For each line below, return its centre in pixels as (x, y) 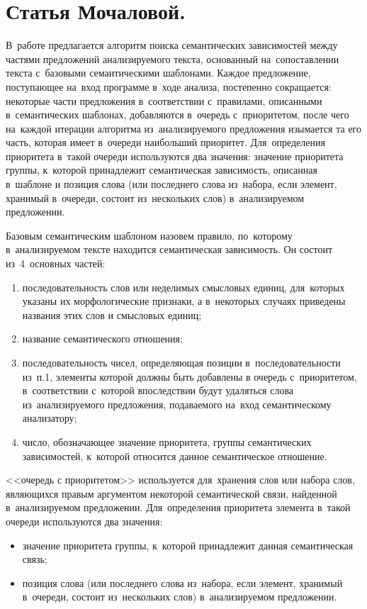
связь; (35, 559)
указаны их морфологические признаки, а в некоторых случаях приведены (184, 301)
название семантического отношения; (102, 339)
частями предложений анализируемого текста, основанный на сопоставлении (173, 58)
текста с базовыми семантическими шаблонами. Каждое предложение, (158, 73)
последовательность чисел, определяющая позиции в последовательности (181, 362)
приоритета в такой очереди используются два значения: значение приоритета (175, 156)
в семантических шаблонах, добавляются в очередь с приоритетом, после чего (177, 114)
